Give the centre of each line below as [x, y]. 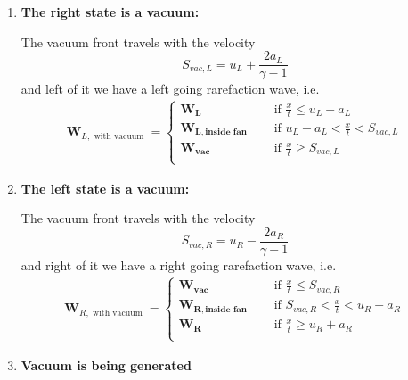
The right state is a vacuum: [110, 12]
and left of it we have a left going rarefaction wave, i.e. [170, 89]
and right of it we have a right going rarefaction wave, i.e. [179, 265]
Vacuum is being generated [106, 364]
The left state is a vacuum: [105, 188]
